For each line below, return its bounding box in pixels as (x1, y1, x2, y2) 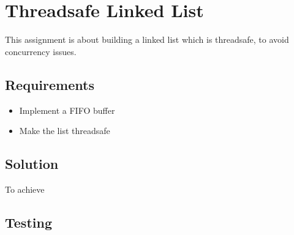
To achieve (5, 182, 45, 195)
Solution (5, 154, 59, 173)
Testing (5, 212, 52, 231)
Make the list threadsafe (19, 124, 110, 137)
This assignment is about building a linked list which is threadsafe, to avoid (5, 33, 289, 46)
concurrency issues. (5, 45, 77, 58)
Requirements (5, 75, 94, 94)
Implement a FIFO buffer (19, 103, 115, 116)
